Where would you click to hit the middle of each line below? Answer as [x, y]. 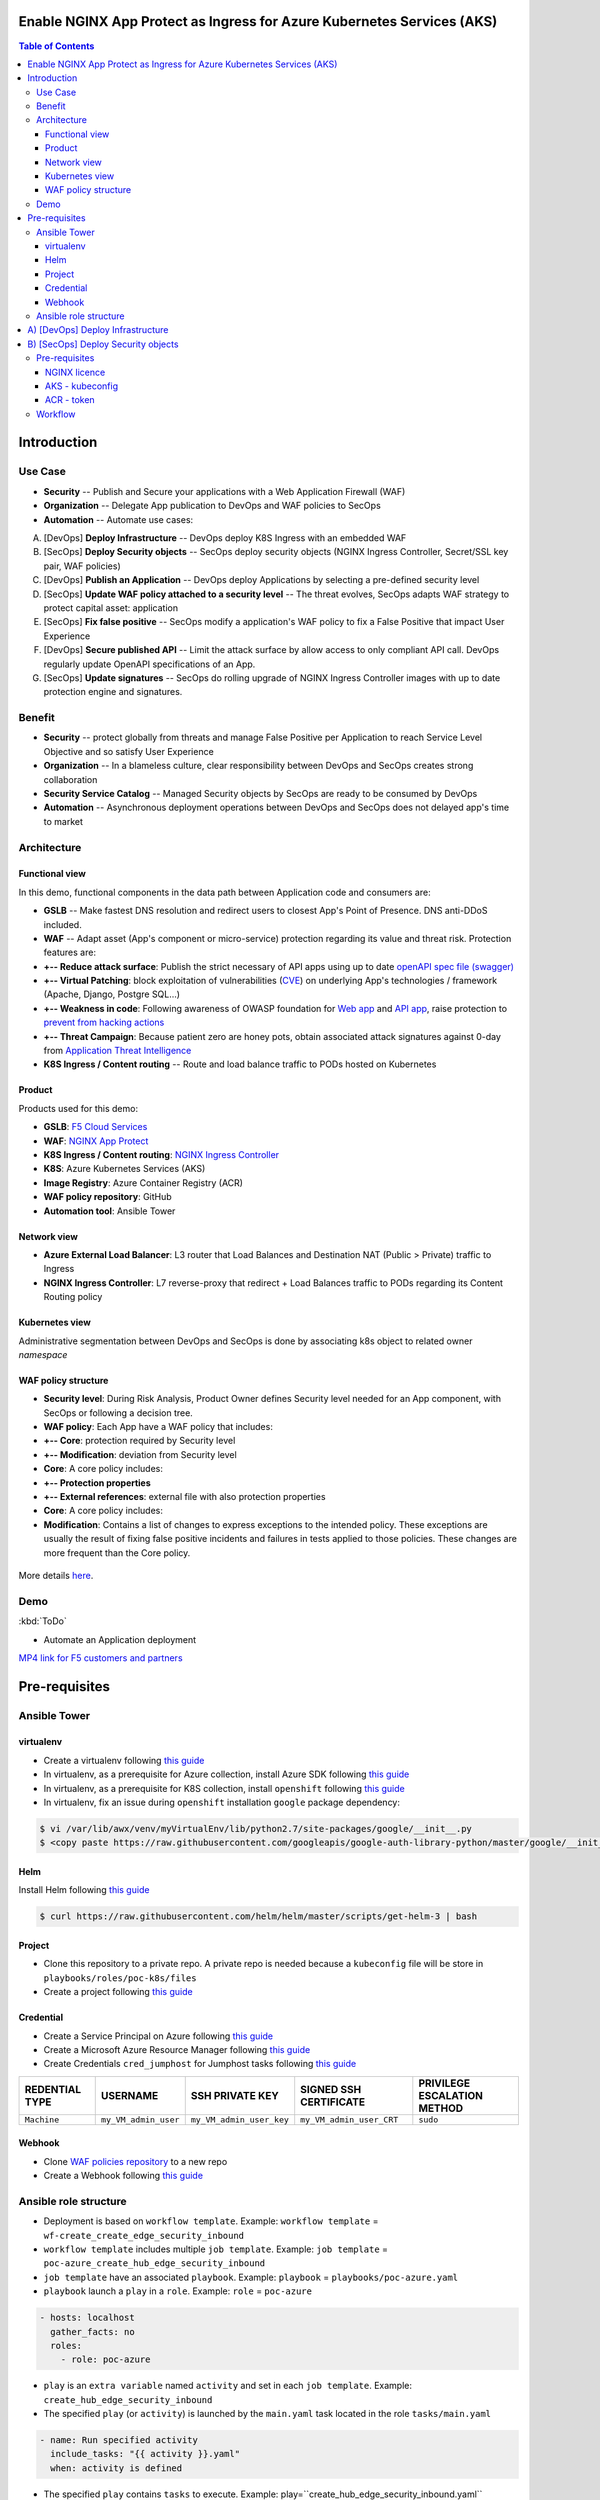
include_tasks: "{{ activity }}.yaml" [145, 2454]
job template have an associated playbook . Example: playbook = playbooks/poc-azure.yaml [251, 2277]
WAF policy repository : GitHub [107, 1197]
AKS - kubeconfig [82, 386]
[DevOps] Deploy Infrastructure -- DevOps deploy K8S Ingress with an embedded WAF [225, 538]
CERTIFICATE [332, 2102]
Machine [42, 2119]
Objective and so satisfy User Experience [128, 751]
